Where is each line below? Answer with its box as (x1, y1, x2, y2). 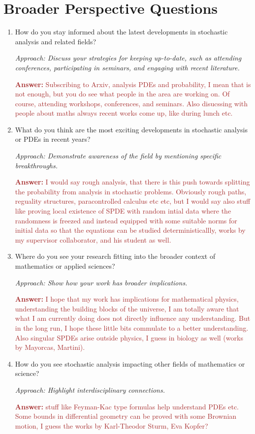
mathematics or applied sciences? (15, 261, 115, 271)
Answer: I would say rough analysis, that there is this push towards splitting (15, 177, 250, 187)
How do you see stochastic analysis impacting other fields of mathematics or (15, 358, 245, 369)
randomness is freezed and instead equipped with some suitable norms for (15, 215, 237, 225)
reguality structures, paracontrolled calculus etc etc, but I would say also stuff (15, 196, 251, 206)
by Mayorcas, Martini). (15, 342, 85, 352)
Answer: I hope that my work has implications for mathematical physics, (15, 294, 239, 304)
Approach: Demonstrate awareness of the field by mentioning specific (15, 151, 222, 161)
